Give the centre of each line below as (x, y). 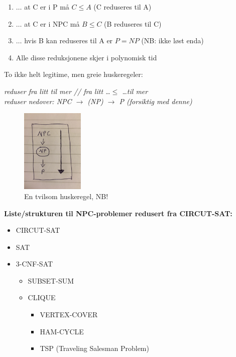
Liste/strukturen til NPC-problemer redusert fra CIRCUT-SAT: (118, 213)
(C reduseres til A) (123, 7)
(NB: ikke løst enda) (172, 40)
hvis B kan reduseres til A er (69, 40)
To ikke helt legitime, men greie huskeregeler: (74, 74)
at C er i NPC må (52, 23)
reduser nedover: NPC (38, 101)
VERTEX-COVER (69, 315)
